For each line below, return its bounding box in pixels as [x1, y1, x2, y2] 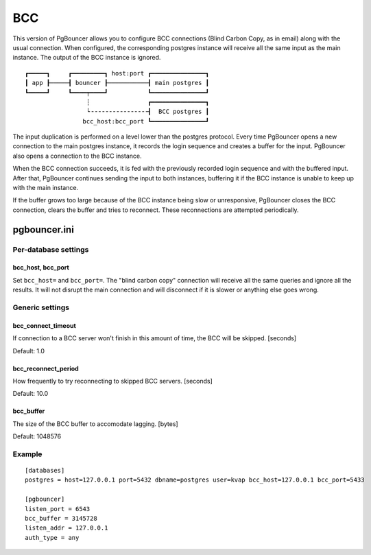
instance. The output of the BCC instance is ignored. [12, 54, 161, 62]
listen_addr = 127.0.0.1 [25, 524, 108, 532]
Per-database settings [12, 244, 89, 254]
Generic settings [12, 303, 70, 312]
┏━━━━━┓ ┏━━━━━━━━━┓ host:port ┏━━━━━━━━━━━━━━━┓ [25, 69, 209, 77]
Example [12, 449, 43, 459]
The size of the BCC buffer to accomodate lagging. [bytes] [12, 419, 178, 428]
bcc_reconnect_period [12, 364, 79, 373]
